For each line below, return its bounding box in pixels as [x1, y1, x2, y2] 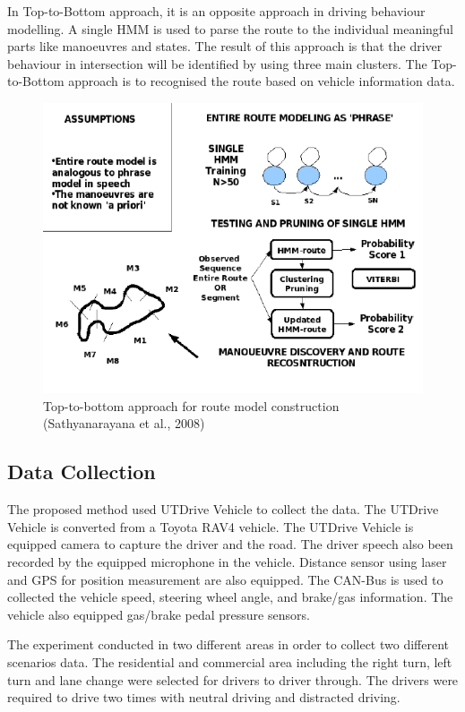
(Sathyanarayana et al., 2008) [43, 414, 205, 433]
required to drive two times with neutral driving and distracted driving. [7, 688, 400, 707]
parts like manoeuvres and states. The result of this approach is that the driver [7, 37, 443, 56]
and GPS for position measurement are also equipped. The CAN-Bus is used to [7, 570, 443, 588]
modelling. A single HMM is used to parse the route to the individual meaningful [7, 19, 453, 38]
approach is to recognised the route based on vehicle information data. [68, 72, 455, 90]
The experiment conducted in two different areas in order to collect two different [7, 635, 449, 654]
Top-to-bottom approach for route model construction [43, 396, 340, 415]
